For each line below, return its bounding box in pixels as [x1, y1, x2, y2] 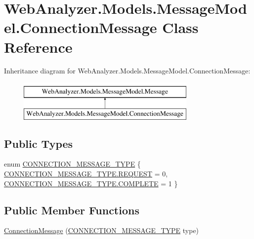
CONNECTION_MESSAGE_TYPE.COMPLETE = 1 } [4, 178, 178, 188]
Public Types [4, 136, 73, 151]
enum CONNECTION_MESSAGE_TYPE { [4, 159, 141, 169]
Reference [4, 36, 73, 57]
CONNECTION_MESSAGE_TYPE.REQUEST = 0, [4, 169, 168, 179]
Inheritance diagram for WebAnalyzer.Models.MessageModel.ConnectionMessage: [4, 65, 251, 75]
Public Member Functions [4, 202, 139, 217]
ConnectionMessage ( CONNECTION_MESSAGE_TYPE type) [4, 225, 199, 236]
